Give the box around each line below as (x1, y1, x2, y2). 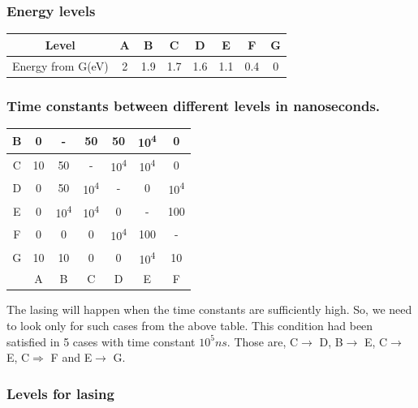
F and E (50, 349, 93, 366)
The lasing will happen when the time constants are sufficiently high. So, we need (6, 301, 412, 318)
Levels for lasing (6, 383, 114, 403)
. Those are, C (226, 333, 299, 350)
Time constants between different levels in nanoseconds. (6, 95, 381, 115)
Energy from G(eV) (12, 57, 109, 74)
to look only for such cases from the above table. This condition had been (6, 317, 373, 334)
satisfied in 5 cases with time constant (6, 333, 196, 350)
